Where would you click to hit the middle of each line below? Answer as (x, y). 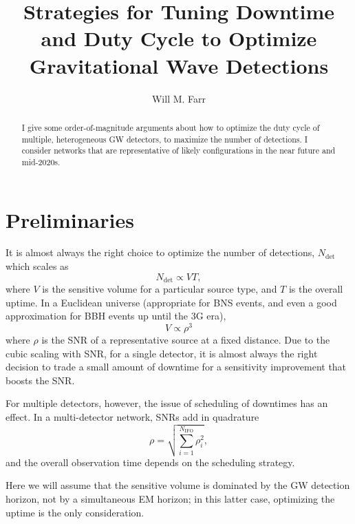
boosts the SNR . (40, 380)
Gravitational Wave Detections (179, 65)
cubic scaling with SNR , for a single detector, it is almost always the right (162, 353)
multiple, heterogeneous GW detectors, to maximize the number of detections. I (164, 139)
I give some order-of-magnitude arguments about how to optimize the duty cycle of (171, 127)
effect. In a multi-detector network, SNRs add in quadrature (132, 416)
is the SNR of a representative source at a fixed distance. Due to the (186, 339)
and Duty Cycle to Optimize (179, 38)
